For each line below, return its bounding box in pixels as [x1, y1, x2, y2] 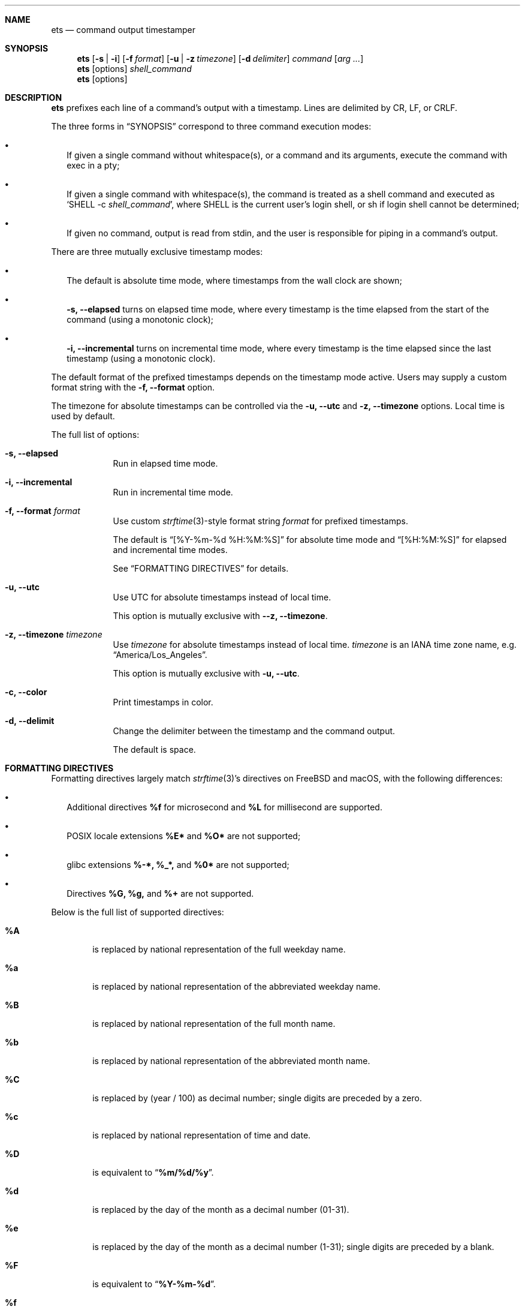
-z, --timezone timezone [5, 629, 102, 639]
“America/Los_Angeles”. [113, 650, 207, 660]
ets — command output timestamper [51, 25, 196, 35]
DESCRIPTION [5, 92, 62, 103]
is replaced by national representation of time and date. [92, 1130, 311, 1140]
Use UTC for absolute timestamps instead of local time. [113, 592, 331, 602]
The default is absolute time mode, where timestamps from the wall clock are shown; [67, 275, 402, 286]
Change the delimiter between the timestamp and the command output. [113, 726, 396, 736]
